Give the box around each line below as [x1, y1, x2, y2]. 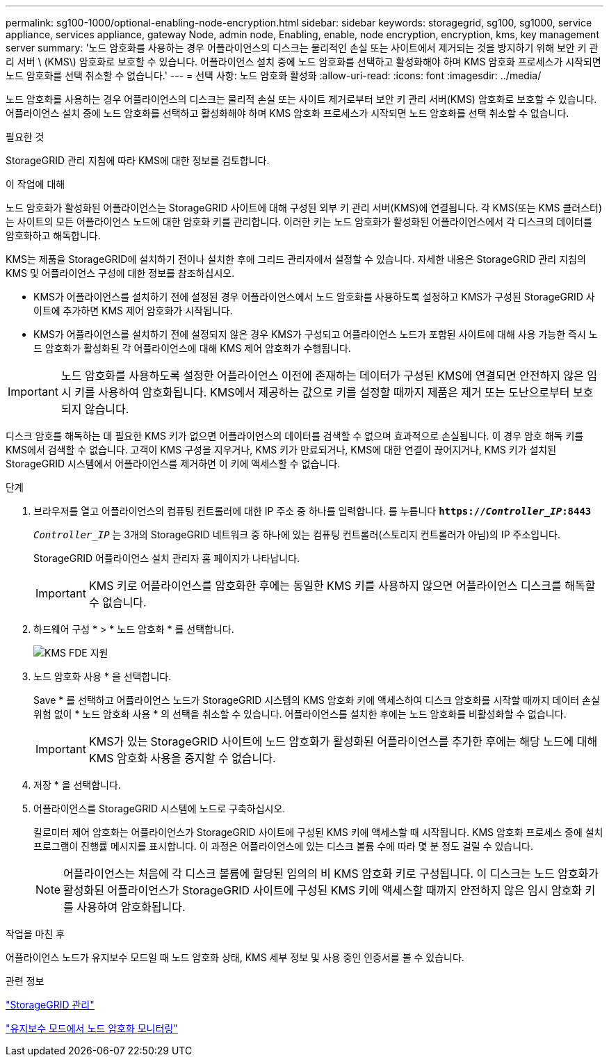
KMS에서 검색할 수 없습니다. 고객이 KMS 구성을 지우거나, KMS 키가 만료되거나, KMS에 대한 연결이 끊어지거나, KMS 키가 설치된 [6, 444, 557, 456]
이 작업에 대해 [6, 178, 65, 190]
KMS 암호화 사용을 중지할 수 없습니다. [88, 751, 276, 765]
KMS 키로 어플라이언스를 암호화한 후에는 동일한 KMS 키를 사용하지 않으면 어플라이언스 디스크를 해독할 [88, 579, 596, 593]
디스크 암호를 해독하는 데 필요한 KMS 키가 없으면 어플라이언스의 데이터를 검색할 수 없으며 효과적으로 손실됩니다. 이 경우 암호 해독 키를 [6, 430, 584, 442]
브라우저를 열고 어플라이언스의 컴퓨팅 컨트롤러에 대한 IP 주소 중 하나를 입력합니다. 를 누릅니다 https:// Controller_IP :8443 [33, 505, 592, 517]
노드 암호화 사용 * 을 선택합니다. [33, 670, 172, 682]
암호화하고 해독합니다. [6, 230, 101, 241]
